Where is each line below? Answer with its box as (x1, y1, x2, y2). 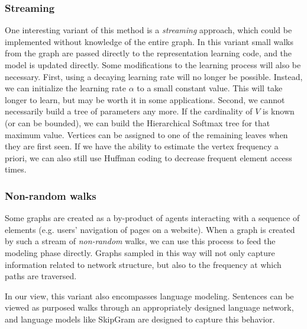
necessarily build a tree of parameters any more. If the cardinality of (5, 105, 253, 117)
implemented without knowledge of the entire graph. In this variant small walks (5, 35, 294, 47)
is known (263, 105, 295, 117)
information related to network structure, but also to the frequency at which (5, 258, 282, 270)
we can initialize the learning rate (5, 82, 127, 94)
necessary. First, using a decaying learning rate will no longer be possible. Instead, (5, 70, 303, 82)
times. (5, 163, 27, 175)
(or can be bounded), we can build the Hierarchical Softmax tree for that (5, 116, 270, 129)
